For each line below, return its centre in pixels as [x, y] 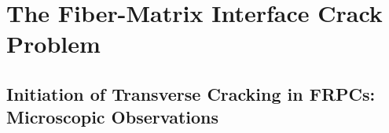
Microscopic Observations [112, 117]
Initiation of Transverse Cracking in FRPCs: [191, 93]
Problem [53, 44]
